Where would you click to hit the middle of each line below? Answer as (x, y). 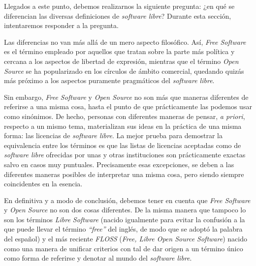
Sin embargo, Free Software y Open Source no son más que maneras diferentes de (126, 97)
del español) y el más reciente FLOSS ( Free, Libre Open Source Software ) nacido (126, 239)
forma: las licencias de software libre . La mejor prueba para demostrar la (113, 135)
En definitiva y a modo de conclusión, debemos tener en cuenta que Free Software (127, 200)
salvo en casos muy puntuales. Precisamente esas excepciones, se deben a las (119, 164)
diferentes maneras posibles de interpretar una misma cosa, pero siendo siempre (124, 174)
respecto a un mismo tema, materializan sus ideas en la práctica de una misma (123, 126)
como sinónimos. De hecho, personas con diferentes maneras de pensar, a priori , (125, 116)
